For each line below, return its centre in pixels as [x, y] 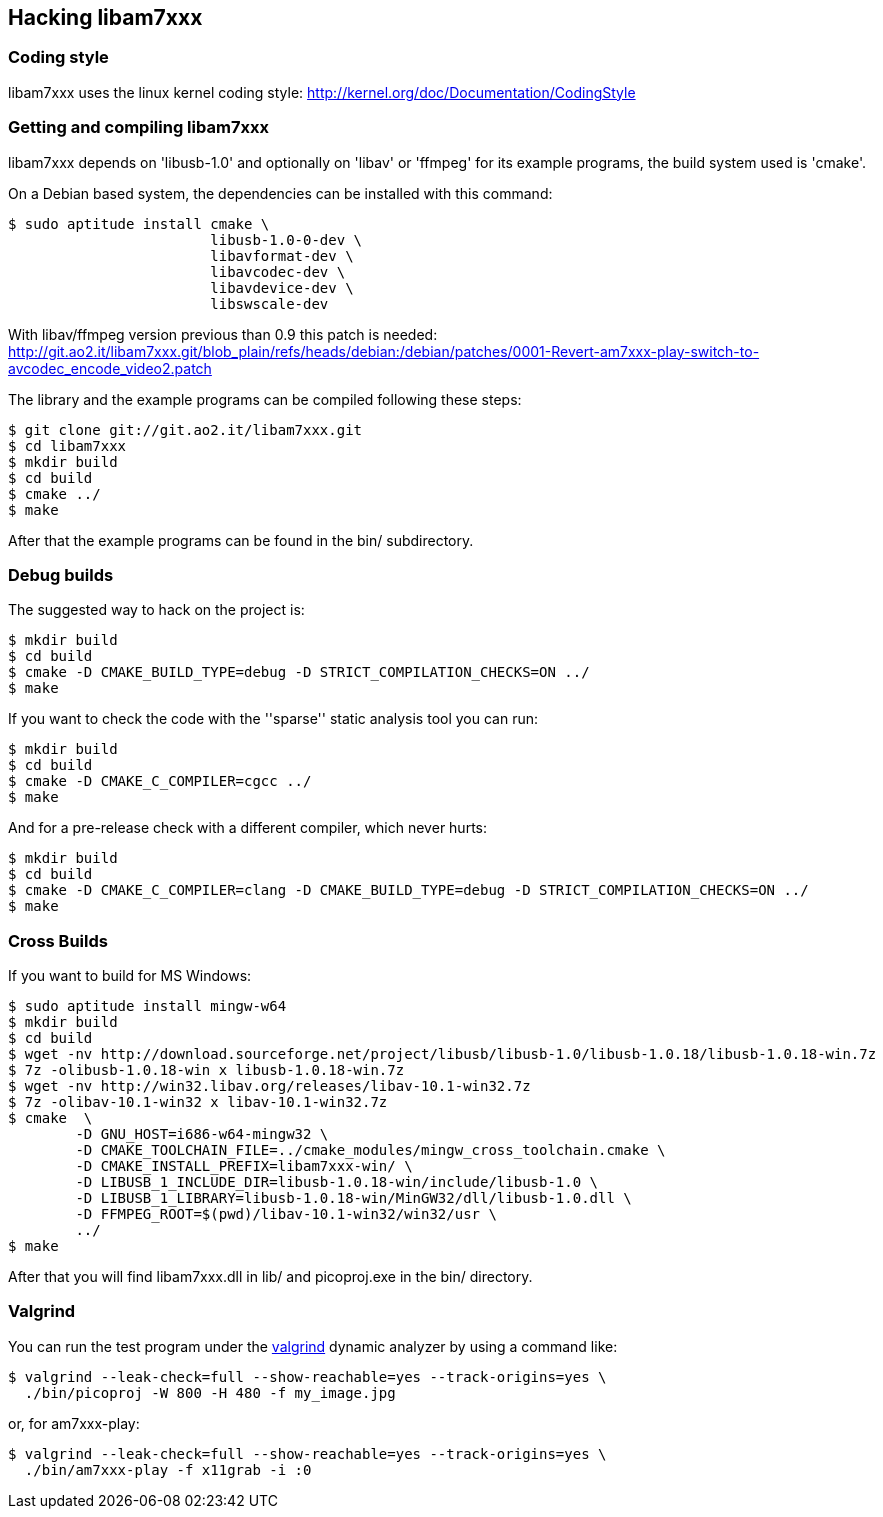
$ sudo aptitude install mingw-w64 [147, 1006]
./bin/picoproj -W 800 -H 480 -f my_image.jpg [210, 1392]
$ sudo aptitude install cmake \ [139, 223]
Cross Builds [58, 940]
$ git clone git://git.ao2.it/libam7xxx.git [185, 429]
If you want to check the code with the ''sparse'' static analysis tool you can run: [273, 719]
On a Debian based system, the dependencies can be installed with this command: [280, 193]
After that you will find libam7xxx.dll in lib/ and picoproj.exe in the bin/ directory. [270, 1277]
